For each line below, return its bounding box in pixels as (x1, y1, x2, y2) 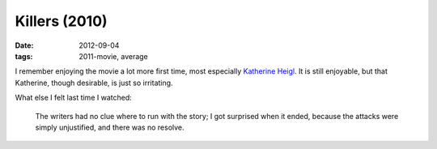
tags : (15, 51, 33, 61)
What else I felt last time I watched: (15, 93, 133, 103)
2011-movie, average (78, 51, 149, 61)
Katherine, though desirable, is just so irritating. (15, 78, 173, 87)
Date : (15, 40, 34, 50)
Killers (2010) (15, 12, 108, 30)
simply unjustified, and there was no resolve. (35, 122, 185, 132)
